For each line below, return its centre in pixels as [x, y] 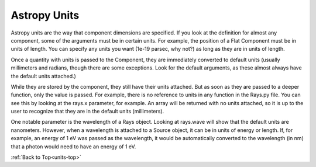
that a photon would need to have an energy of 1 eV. [73, 147]
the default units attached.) [43, 76]
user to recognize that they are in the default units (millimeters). [87, 112]
